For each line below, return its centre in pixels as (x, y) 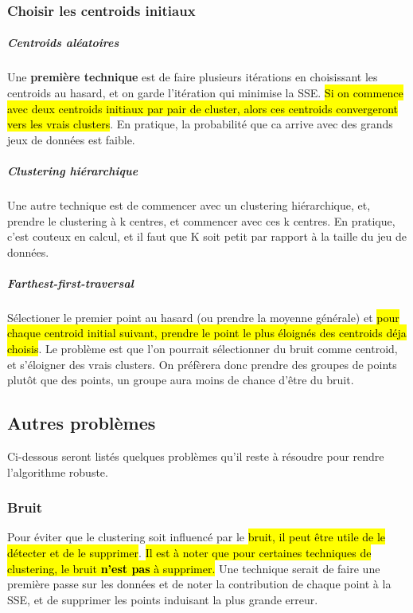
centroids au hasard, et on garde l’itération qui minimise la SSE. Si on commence (205, 92)
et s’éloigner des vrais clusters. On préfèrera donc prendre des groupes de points (202, 364)
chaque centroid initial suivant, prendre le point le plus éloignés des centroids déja (207, 333)
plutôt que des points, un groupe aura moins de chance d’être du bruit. (181, 380)
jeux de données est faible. (71, 139)
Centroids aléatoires (63, 43)
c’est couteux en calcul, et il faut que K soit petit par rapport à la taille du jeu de (207, 236)
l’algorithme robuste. (58, 472)
